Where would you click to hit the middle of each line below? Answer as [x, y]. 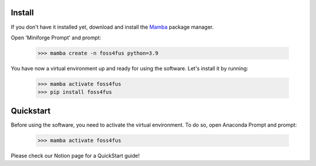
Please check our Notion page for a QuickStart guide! [75, 155]
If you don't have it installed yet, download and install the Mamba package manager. [112, 27]
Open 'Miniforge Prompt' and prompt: [56, 38]
